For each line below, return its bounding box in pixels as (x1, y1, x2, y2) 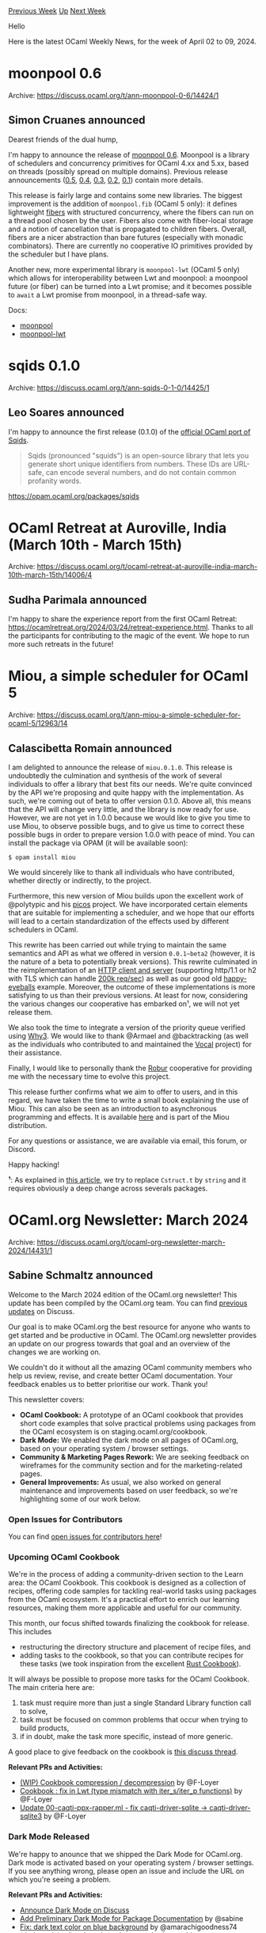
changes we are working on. (8, 1347, 101, 1357)
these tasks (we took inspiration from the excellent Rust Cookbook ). (19, 1659, 241, 1669)
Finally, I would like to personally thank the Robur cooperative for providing (8, 1063, 253, 1073)
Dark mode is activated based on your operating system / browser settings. (8, 1858, 255, 1867)
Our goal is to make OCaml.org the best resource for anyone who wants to (8, 1322, 251, 1331)
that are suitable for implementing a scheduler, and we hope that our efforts (8, 908, 255, 917)
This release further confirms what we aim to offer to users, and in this (8, 1087, 238, 1096)
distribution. (8, 1121, 47, 1130)
